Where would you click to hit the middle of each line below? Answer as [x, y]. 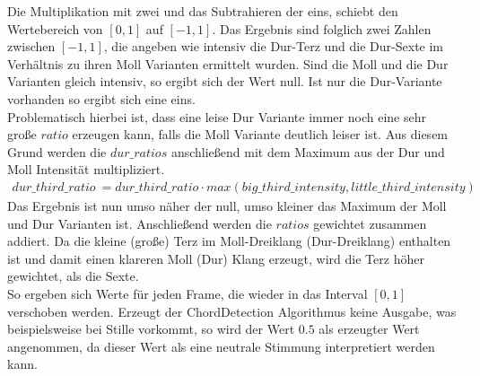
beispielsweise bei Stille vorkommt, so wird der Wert [151, 329]
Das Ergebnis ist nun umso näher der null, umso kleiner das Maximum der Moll [227, 205]
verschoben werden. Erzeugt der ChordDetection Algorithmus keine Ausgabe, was [232, 311]
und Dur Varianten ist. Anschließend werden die [140, 223]
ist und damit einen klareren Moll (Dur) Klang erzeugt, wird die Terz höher [216, 258]
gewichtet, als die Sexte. [73, 276]
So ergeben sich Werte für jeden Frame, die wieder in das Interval [188, 293]
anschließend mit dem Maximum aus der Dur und [308, 151]
